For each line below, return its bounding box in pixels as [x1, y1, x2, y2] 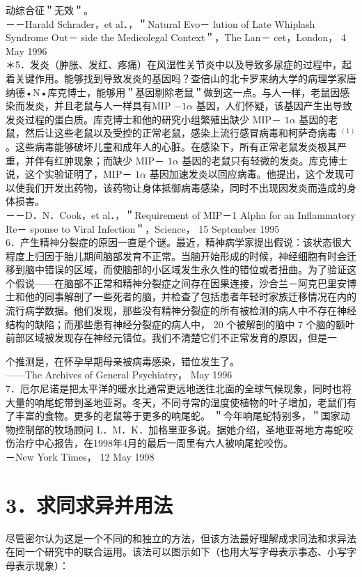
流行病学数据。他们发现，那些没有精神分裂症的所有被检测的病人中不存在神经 [6, 303, 356, 318]
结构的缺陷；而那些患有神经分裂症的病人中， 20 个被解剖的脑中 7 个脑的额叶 [6, 316, 355, 331]
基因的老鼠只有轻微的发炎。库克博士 [182, 153, 348, 167]
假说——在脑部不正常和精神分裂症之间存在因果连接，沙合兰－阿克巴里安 [15, 275, 347, 290]
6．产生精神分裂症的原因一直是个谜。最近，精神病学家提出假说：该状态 [6, 235, 332, 249]
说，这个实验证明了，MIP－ [6, 167, 132, 181]
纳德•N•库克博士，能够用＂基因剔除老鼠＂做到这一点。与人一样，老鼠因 [6, 84, 340, 99]
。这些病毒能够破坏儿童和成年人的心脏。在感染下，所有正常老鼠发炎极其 [6, 139, 337, 153]
